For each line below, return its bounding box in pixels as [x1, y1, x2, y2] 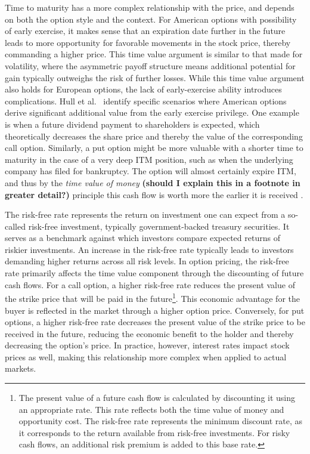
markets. [5, 362, 36, 375]
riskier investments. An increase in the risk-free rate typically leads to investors [5, 243, 294, 255]
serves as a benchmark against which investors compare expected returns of [5, 231, 280, 244]
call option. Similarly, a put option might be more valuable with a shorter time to [5, 141, 303, 154]
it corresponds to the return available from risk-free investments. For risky [18, 426, 290, 438]
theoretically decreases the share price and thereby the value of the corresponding [5, 129, 303, 142]
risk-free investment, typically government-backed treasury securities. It [28, 220, 290, 232]
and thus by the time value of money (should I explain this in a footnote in [5, 176, 300, 189]
